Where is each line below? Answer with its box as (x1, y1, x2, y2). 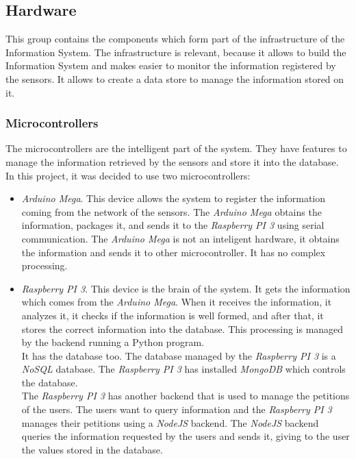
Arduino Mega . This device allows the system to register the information (21, 191, 326, 206)
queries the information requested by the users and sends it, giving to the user (21, 429, 350, 443)
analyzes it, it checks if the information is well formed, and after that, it (21, 308, 324, 322)
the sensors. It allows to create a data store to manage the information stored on (5, 71, 344, 86)
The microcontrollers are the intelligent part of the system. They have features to (5, 141, 347, 156)
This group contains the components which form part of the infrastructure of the (5, 32, 345, 46)
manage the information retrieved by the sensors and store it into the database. (5, 154, 339, 169)
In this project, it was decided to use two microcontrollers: (5, 168, 251, 182)
